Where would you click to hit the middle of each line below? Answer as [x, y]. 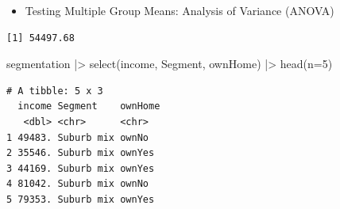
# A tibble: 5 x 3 [55, 91]
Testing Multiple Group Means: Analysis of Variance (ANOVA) [180, 10]
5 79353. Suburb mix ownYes [81, 199]
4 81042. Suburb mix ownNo [77, 184]
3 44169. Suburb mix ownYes [81, 168]
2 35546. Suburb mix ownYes [81, 153]
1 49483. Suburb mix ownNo [77, 137]
